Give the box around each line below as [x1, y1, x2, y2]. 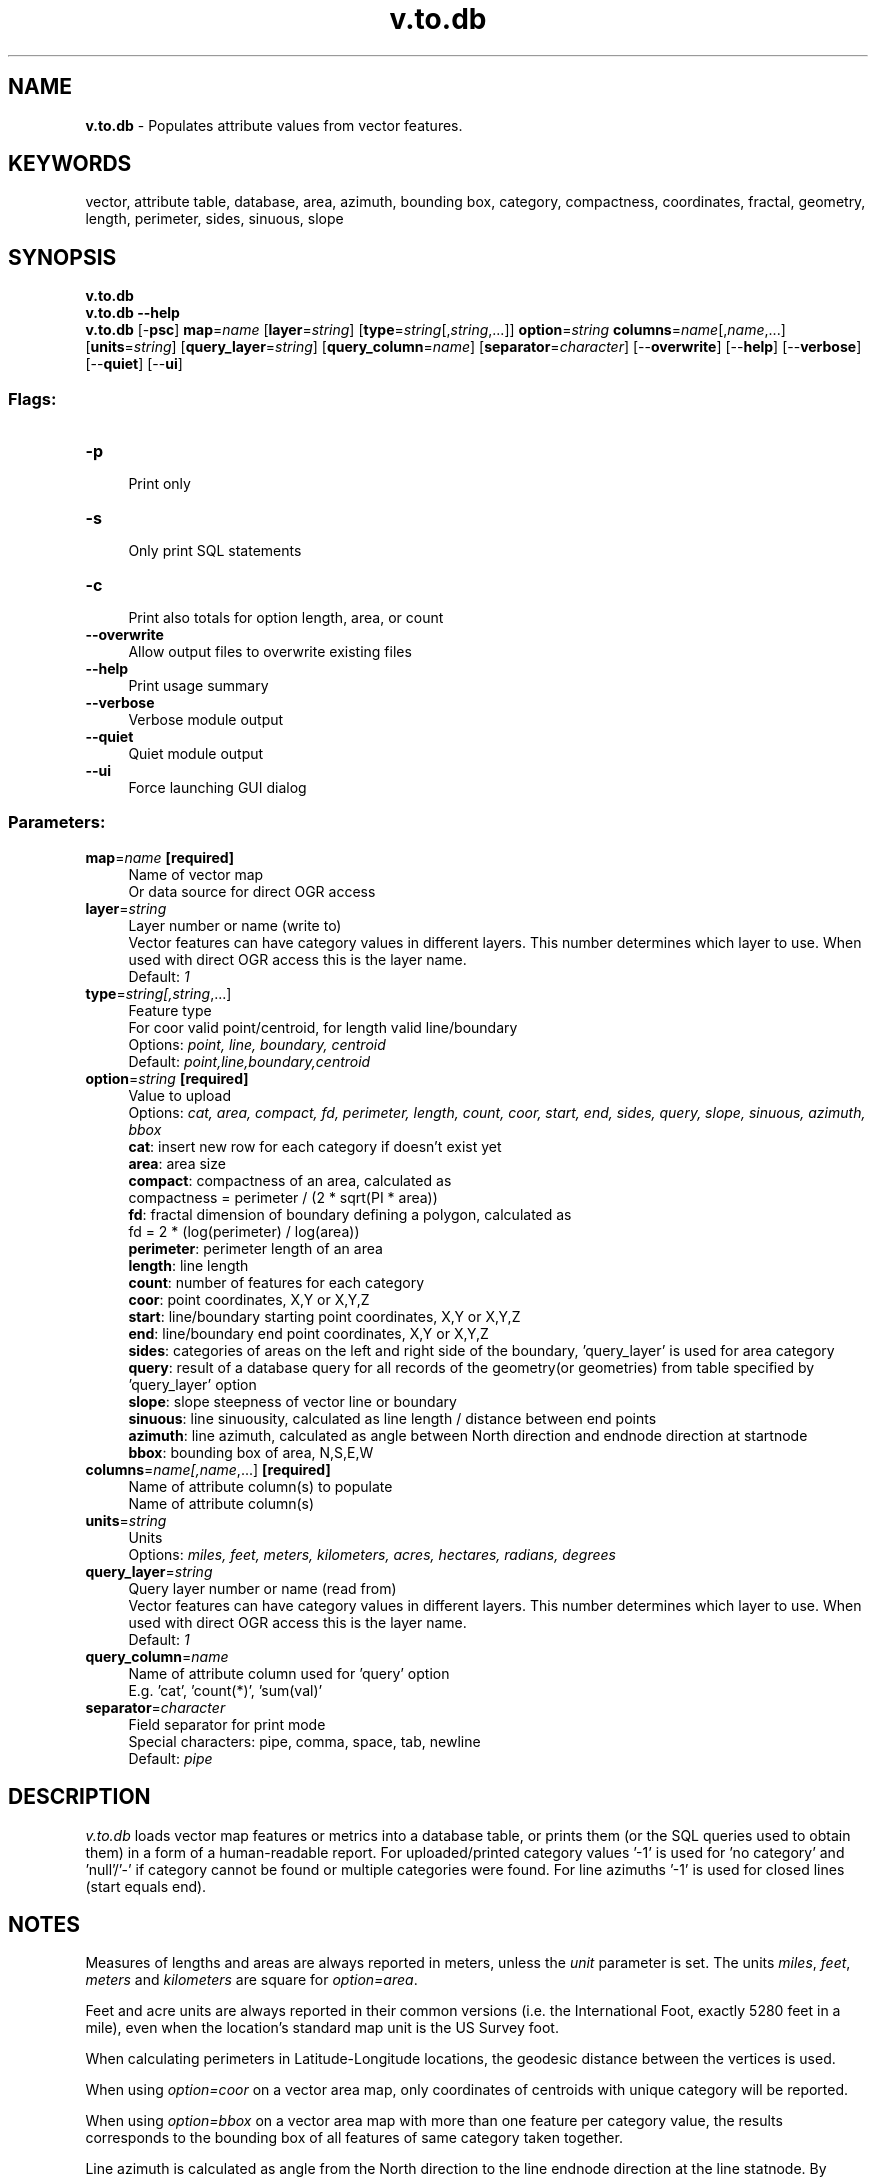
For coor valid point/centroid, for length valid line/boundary [128, 1018, 518, 1036]
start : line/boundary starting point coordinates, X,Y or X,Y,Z [128, 1307, 521, 1325]
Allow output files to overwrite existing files [128, 643, 412, 661]
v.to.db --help [85, 304, 180, 322]
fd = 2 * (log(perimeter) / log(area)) [128, 1222, 360, 1240]
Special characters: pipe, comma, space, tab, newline [128, 1732, 481, 1750]
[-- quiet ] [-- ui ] [85, 355, 183, 373]
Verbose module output [128, 711, 284, 729]
